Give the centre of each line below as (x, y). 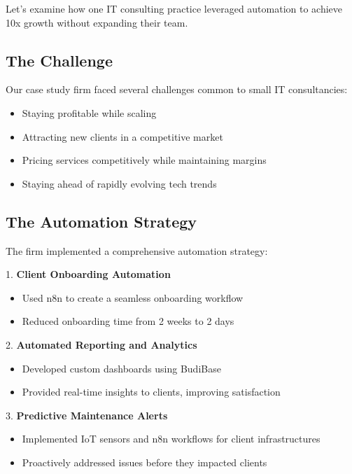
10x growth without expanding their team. (97, 22)
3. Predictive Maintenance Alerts (87, 415)
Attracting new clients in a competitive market (122, 136)
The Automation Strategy (101, 221)
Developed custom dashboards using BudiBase (121, 368)
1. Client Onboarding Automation (88, 274)
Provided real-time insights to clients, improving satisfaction (151, 392)
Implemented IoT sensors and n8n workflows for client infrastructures (171, 439)
